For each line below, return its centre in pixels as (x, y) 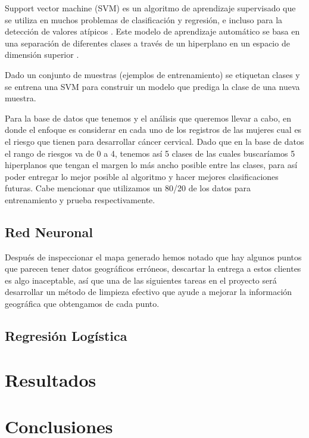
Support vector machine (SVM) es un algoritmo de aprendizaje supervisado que (150, 8)
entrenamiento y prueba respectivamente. (80, 199)
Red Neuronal (49, 232)
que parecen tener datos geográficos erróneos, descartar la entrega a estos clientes (153, 268)
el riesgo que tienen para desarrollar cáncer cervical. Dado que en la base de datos (154, 141)
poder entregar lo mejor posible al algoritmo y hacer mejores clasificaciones (142, 176)
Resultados (51, 379)
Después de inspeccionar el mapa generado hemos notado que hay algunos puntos (153, 257)
